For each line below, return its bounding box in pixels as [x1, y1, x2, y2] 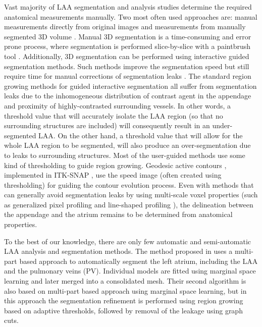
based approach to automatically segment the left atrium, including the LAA [19, 255, 258, 266]
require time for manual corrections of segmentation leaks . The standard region [4, 71, 251, 81]
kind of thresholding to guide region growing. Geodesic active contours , [4, 159, 227, 170]
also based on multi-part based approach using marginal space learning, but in [4, 285, 247, 296]
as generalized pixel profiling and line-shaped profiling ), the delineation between [4, 199, 253, 209]
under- [212, 120, 233, 131]
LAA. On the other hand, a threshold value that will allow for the [38, 130, 243, 140]
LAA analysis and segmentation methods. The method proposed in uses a [4, 246, 233, 256]
